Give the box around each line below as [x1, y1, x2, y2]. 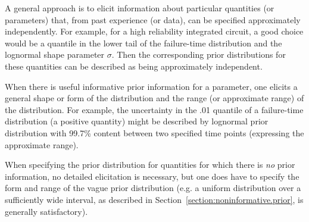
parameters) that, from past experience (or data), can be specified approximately [5, 13, 301, 26]
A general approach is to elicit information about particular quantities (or [5, 2, 274, 14]
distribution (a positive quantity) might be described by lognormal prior [5, 115, 269, 127]
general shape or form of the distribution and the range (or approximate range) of [5, 92, 304, 104]
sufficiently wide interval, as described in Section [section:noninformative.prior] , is [5, 193, 304, 205]
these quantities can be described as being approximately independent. [5, 60, 263, 72]
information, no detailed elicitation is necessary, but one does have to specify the [5, 170, 299, 182]
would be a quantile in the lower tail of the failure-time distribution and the [5, 36, 282, 49]
